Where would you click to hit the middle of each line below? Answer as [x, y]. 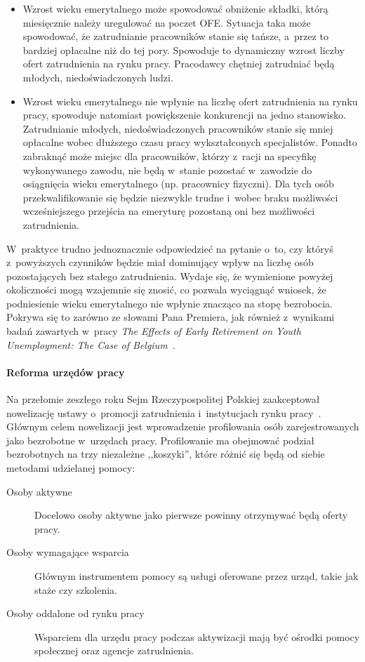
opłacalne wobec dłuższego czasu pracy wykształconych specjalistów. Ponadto [190, 142]
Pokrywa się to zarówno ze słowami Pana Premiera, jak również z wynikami [171, 317]
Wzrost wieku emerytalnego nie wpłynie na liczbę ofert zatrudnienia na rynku [190, 101]
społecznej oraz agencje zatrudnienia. [114, 650]
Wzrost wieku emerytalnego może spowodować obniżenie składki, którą [175, 8]
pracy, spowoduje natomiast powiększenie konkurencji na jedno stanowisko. [184, 115]
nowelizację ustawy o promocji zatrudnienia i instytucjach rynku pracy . [164, 412]
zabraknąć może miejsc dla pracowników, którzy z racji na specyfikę [170, 155]
